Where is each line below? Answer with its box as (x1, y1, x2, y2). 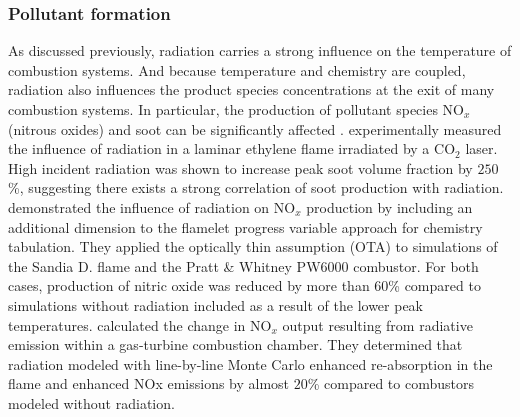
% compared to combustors (307, 373, 474, 394)
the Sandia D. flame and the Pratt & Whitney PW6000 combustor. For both (8, 255, 479, 276)
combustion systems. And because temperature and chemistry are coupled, (8, 59, 466, 80)
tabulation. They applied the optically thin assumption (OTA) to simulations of (8, 236, 498, 257)
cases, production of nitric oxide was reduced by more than (8, 275, 370, 296)
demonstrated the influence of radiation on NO (8, 196, 296, 217)
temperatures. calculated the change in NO (8, 314, 272, 335)
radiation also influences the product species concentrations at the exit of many (8, 79, 495, 100)
